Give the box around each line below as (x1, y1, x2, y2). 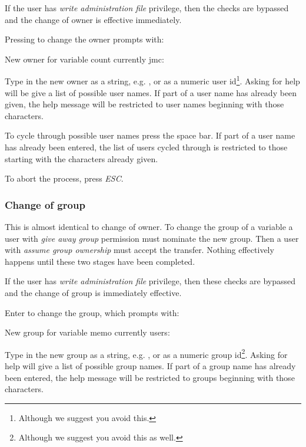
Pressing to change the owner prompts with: (5, 33, 164, 45)
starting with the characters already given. (5, 152, 158, 165)
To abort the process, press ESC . (5, 172, 124, 185)
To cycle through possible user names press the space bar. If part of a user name (5, 129, 295, 142)
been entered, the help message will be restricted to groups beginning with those (5, 371, 295, 383)
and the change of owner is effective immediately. (5, 13, 182, 25)
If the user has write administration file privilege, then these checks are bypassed (5, 275, 296, 287)
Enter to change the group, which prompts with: (5, 306, 179, 318)
